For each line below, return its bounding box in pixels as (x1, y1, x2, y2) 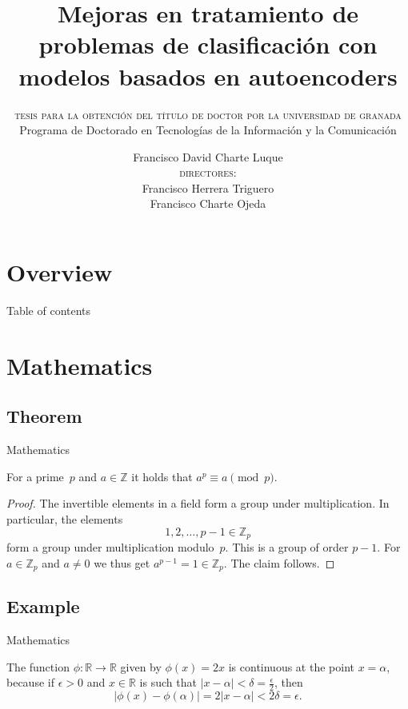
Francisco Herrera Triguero (142, 179, 274, 196)
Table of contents (6, 302, 91, 318)
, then (274, 674, 303, 691)
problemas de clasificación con (38, 28, 378, 61)
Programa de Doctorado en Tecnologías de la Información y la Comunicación (19, 121, 397, 138)
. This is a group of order (225, 539, 349, 555)
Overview (6, 256, 113, 289)
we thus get (94, 554, 150, 571)
